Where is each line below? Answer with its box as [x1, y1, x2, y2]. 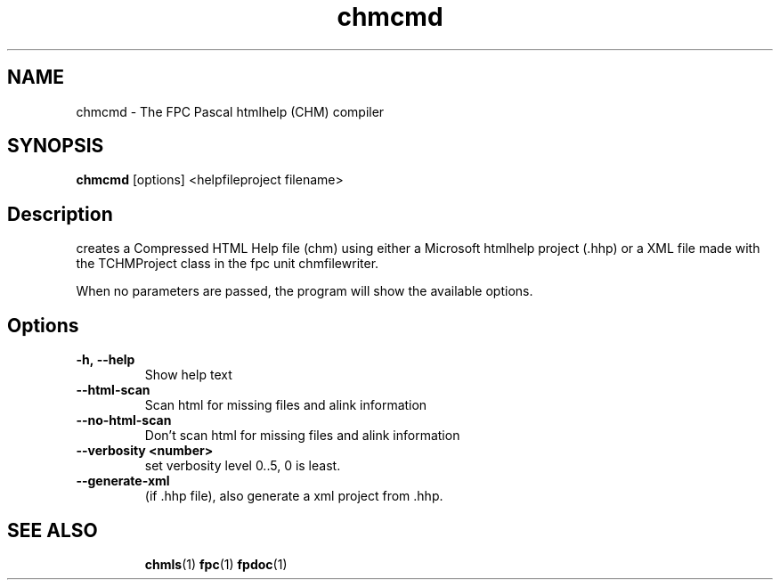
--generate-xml [76, 473, 170, 489]
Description [7, 202, 113, 225]
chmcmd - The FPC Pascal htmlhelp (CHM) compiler [76, 103, 385, 119]
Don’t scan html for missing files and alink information [144, 428, 460, 444]
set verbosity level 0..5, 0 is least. [144, 458, 341, 474]
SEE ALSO [7, 518, 98, 542]
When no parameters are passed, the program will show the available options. [76, 283, 533, 299]
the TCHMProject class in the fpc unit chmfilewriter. [76, 256, 379, 272]
